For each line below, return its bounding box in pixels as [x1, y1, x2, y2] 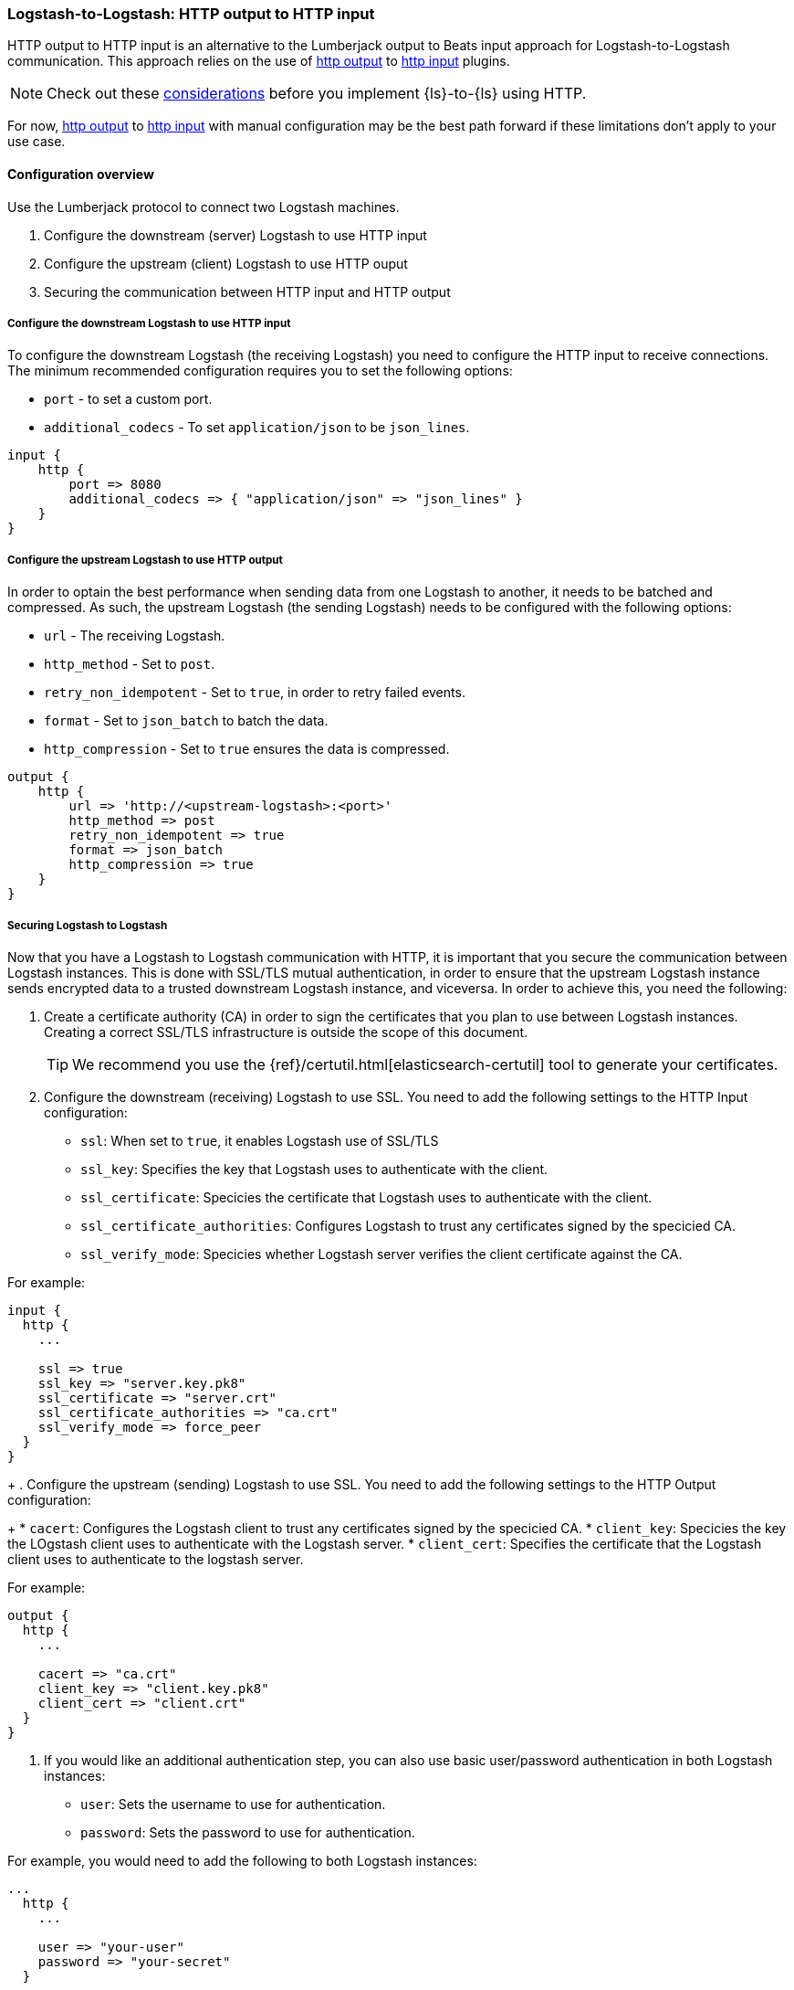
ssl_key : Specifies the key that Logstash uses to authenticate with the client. [80, 1160, 548, 1177]
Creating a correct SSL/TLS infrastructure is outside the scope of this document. [44, 1023, 528, 1040]
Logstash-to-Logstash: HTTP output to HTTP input [7, 5, 375, 23]
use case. [7, 133, 66, 150]
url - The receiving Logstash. [44, 628, 225, 644]
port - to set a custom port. [44, 391, 213, 408]
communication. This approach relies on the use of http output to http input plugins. [7, 53, 510, 69]
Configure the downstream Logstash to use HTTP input [7, 316, 291, 330]
